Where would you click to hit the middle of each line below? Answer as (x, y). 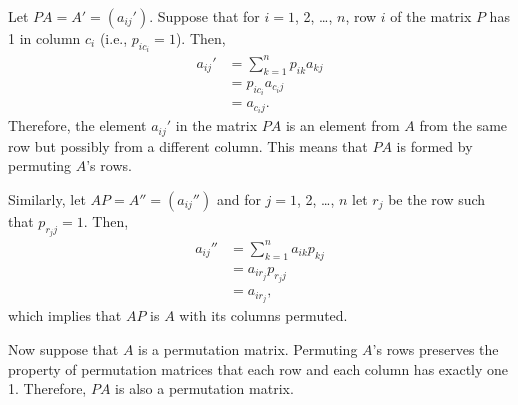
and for (238, 199)
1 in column (44, 38)
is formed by (434, 145)
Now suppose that (63, 348)
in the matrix (216, 125)
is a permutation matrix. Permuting (248, 348)
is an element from (342, 125)
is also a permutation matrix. (204, 388)
